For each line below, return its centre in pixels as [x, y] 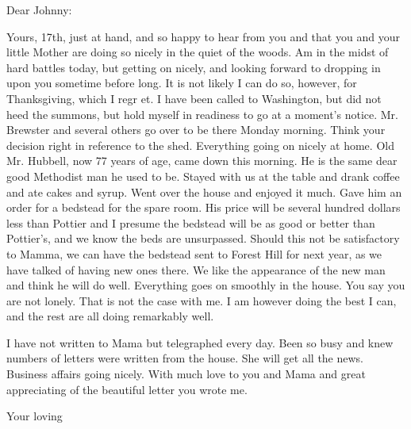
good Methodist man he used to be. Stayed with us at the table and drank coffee [203, 176]
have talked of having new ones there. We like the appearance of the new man [196, 269]
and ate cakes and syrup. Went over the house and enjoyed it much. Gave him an [204, 192]
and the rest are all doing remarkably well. [110, 316]
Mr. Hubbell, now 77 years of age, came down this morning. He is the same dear [202, 161]
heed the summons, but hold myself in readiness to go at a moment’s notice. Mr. [203, 114]
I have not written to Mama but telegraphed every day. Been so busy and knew [200, 342]
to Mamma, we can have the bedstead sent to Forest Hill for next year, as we [194, 253]
